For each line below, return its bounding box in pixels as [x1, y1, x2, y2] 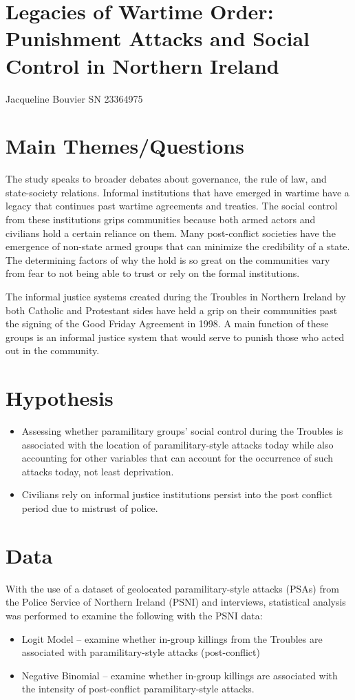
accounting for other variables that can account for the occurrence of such [21, 451, 334, 465]
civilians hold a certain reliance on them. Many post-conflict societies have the [6, 225, 336, 240]
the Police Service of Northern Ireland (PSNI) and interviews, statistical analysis [6, 595, 346, 609]
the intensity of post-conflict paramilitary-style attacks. [21, 681, 255, 696]
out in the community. [6, 343, 100, 358]
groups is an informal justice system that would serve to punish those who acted [6, 329, 345, 344]
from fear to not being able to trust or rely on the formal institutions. [6, 266, 300, 280]
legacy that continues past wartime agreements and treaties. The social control [6, 198, 338, 213]
